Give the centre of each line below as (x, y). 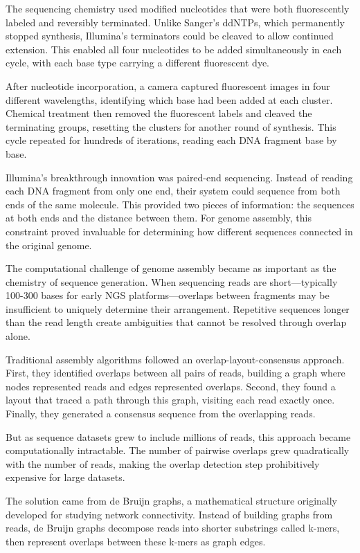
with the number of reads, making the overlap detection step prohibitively (163, 463)
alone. (18, 336)
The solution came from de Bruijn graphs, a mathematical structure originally (172, 500)
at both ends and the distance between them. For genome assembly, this (159, 218)
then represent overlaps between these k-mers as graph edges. (136, 541)
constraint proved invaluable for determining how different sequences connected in (179, 231)
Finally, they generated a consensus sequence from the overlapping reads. (161, 414)
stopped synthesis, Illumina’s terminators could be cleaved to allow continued (170, 36)
